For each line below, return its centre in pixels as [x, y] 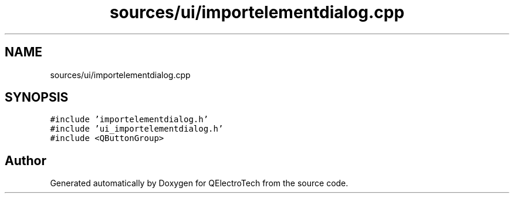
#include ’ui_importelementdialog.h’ [137, 129]
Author [26, 160]
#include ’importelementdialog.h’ [129, 120]
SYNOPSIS [37, 98]
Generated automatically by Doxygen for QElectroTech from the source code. [199, 183]
